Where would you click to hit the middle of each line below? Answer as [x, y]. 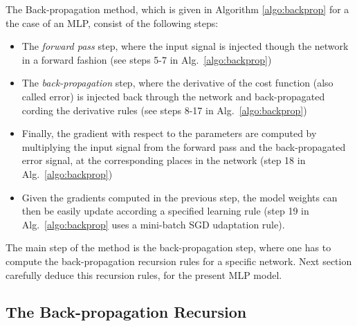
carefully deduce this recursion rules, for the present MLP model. [144, 274]
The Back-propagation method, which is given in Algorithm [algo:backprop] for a [177, 9]
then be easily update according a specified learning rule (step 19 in [165, 211]
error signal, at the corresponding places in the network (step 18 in [164, 160]
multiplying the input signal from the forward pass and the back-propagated [184, 146]
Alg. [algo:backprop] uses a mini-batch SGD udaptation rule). [153, 224]
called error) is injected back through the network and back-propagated [173, 96]
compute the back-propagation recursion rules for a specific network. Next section [179, 261]
